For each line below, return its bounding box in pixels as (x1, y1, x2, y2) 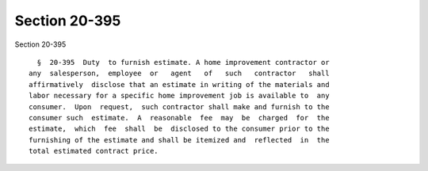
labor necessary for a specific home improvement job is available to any (29, 91, 330, 101)
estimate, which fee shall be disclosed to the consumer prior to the (29, 124, 330, 134)
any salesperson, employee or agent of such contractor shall (29, 69, 330, 78)
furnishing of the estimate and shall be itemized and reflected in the (29, 135, 330, 144)
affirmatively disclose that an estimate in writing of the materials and (29, 80, 330, 89)
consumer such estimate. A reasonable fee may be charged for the (29, 113, 330, 122)
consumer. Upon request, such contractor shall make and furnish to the (29, 102, 330, 111)
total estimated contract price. (29, 146, 159, 156)
